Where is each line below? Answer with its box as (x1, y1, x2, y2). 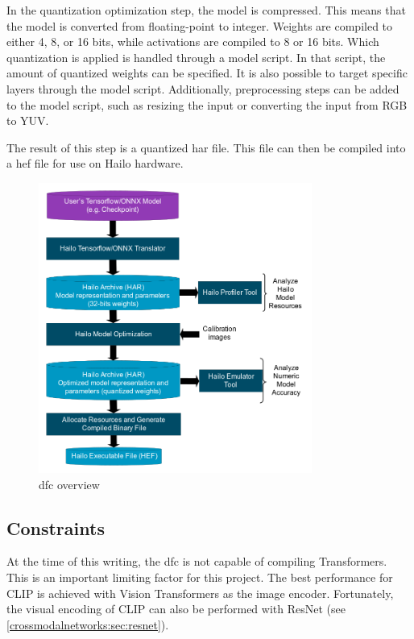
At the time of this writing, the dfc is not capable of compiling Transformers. (6, 553, 387, 570)
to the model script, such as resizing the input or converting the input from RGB (6, 96, 408, 113)
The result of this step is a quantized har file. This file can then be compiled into (6, 139, 406, 156)
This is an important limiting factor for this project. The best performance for (6, 569, 393, 586)
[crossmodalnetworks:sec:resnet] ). (6, 616, 169, 633)
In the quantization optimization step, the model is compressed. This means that (6, 2, 406, 18)
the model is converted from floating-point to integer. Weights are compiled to (6, 17, 393, 34)
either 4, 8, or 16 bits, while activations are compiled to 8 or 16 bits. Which (6, 33, 379, 50)
